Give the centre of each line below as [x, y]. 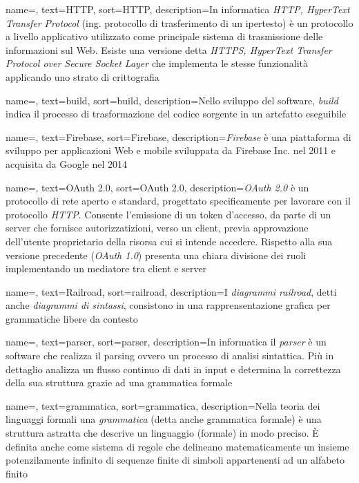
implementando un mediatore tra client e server [106, 268]
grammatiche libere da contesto [72, 318]
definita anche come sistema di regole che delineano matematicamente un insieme [177, 446]
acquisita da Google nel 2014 [66, 163]
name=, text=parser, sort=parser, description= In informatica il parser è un [166, 342]
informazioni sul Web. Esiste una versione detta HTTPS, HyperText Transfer [169, 49]
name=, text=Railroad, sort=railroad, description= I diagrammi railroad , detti [171, 291]
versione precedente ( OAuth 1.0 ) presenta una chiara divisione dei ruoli [156, 255]
